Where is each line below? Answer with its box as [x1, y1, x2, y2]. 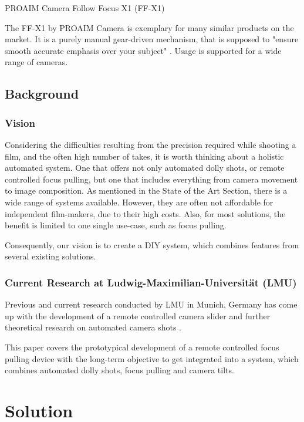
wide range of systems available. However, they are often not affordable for [5, 195, 273, 208]
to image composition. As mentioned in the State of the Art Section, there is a [5, 184, 288, 197]
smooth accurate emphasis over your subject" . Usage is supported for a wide [5, 44, 282, 56]
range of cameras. [5, 56, 68, 68]
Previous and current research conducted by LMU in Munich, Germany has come [5, 298, 298, 310]
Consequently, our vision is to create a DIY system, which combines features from [5, 238, 299, 251]
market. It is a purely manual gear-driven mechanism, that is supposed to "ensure [5, 33, 299, 45]
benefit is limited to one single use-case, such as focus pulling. [5, 219, 227, 231]
